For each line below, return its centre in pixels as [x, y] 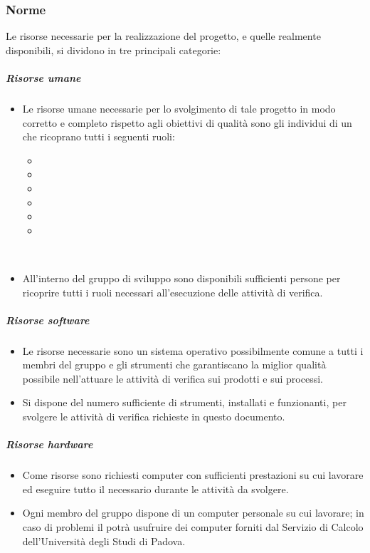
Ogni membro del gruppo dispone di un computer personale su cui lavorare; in [193, 513]
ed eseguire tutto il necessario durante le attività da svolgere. [155, 489]
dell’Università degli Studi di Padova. [104, 541]
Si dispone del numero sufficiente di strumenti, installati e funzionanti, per [184, 402]
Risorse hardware [49, 444]
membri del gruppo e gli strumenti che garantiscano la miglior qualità [174, 365]
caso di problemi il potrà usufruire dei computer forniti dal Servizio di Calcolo [193, 526]
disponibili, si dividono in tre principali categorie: [113, 50]
